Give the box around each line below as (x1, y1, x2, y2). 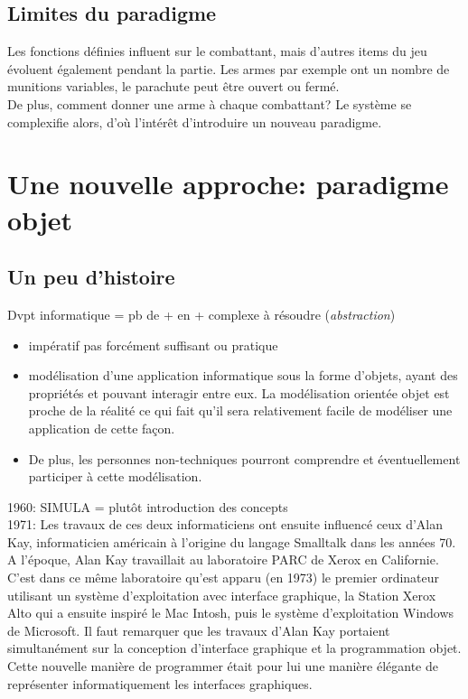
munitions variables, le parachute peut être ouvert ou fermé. (7, 77, 340, 96)
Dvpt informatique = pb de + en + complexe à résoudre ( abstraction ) (7, 304, 396, 323)
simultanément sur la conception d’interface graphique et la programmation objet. (7, 638, 462, 657)
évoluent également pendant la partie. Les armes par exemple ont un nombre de (7, 59, 450, 78)
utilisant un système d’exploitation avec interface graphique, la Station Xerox (7, 585, 436, 604)
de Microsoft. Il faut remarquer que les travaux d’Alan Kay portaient (7, 620, 390, 639)
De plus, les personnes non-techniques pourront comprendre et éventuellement (28, 449, 461, 468)
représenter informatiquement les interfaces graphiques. (7, 674, 313, 693)
